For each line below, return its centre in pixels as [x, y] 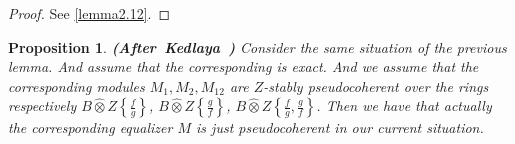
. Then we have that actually [404, 105]
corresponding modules [76, 85]
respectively [42, 105]
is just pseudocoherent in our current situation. [340, 127]
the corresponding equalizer [90, 127]
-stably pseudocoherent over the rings [376, 85]
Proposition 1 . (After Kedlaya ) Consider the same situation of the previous [257, 46]
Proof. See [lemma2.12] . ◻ [89, 13]
